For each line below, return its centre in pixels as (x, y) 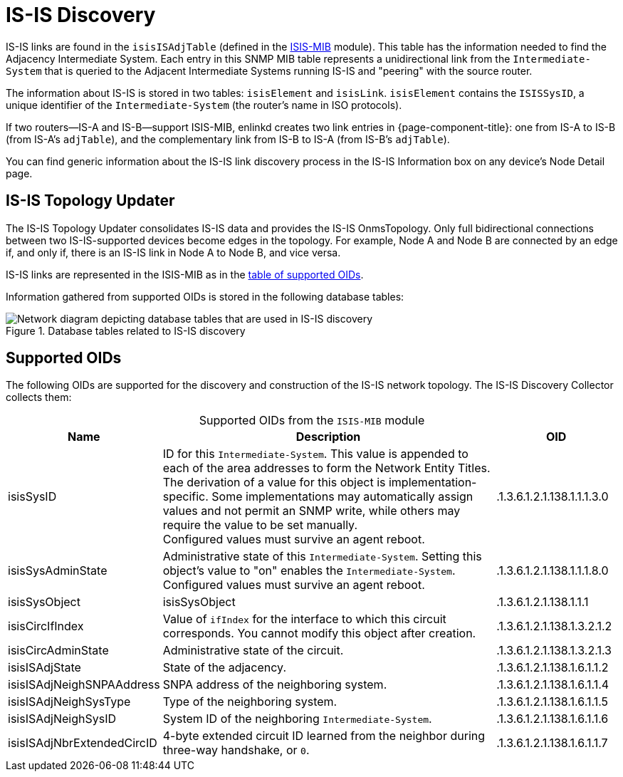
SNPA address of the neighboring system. (275, 685)
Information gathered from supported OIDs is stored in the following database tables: (205, 296)
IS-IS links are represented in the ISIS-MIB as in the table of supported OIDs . (185, 274)
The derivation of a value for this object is (274, 483)
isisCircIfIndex (46, 626)
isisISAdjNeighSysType (69, 702)
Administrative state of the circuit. (253, 651)
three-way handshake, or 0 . (236, 750)
